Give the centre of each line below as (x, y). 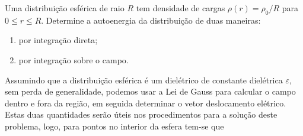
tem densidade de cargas (181, 8)
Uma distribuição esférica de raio (65, 8)
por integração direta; (58, 40)
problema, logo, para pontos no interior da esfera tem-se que (114, 126)
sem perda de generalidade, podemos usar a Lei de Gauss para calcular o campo (150, 91)
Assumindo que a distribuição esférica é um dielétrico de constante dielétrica (144, 80)
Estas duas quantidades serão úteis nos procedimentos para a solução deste (141, 114)
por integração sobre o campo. (74, 59)
